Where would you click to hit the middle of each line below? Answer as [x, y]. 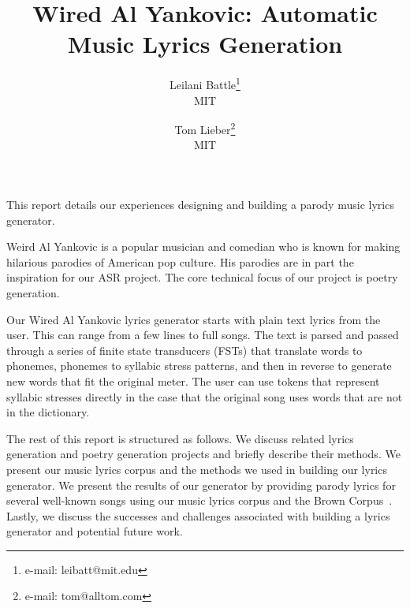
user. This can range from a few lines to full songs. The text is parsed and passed [203, 335]
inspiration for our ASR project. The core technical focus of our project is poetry [202, 277]
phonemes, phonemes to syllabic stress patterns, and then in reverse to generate [199, 366]
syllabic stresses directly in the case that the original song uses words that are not [205, 396]
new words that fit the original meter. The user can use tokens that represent [193, 380]
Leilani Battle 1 [205, 83]
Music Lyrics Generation [205, 44]
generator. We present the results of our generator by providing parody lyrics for [201, 485]
